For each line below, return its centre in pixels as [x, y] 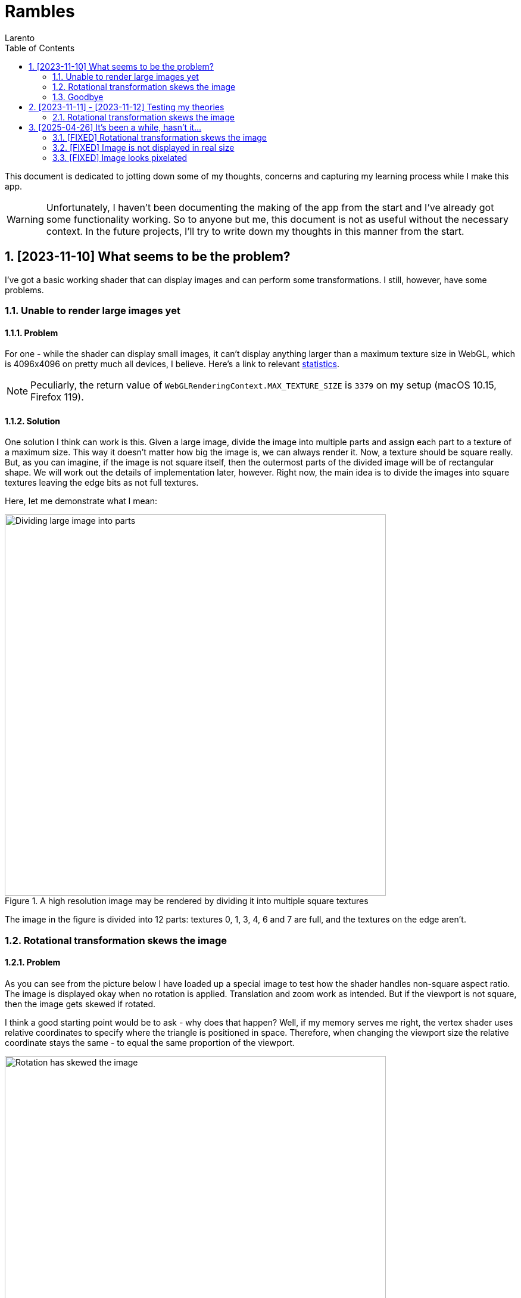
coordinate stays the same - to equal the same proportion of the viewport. [150, 1043]
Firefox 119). [57, 397]
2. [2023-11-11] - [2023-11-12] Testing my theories [127, 107]
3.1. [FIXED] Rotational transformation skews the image [160, 137]
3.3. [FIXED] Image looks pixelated [120, 157]
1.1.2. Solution [33, 421]
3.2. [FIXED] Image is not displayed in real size [143, 147]
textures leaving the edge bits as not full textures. [102, 483]
